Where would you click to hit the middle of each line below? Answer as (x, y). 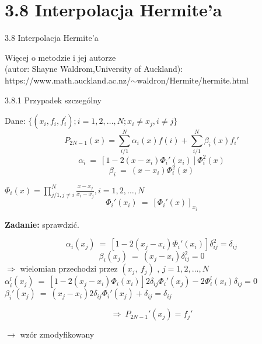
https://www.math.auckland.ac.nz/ (68, 80)
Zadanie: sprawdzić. (42, 224)
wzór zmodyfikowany (57, 334)
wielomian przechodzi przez (69, 268)
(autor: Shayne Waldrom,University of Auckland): (94, 69)
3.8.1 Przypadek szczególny (53, 100)
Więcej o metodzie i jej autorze (60, 57)
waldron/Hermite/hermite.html (193, 80)
